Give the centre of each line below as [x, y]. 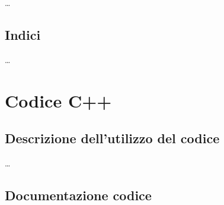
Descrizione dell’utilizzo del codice [112, 138]
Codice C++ [58, 100]
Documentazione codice [78, 195]
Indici [23, 34]
